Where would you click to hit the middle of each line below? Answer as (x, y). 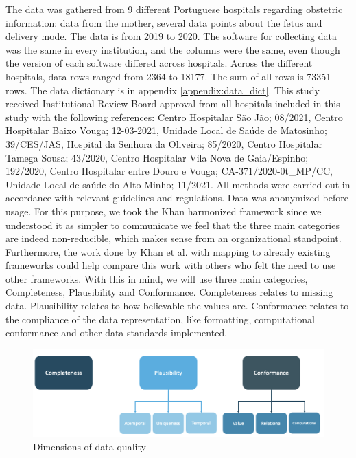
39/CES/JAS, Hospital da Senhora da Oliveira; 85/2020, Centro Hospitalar (164, 143)
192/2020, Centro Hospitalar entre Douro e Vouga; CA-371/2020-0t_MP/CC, (169, 171)
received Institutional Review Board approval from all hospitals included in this (173, 103)
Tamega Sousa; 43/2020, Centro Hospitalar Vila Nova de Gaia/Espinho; (157, 157)
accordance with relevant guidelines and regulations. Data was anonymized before (177, 198)
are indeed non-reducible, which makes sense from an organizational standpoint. (174, 238)
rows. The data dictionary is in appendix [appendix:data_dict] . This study (163, 90)
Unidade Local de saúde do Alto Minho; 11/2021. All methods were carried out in (178, 184)
